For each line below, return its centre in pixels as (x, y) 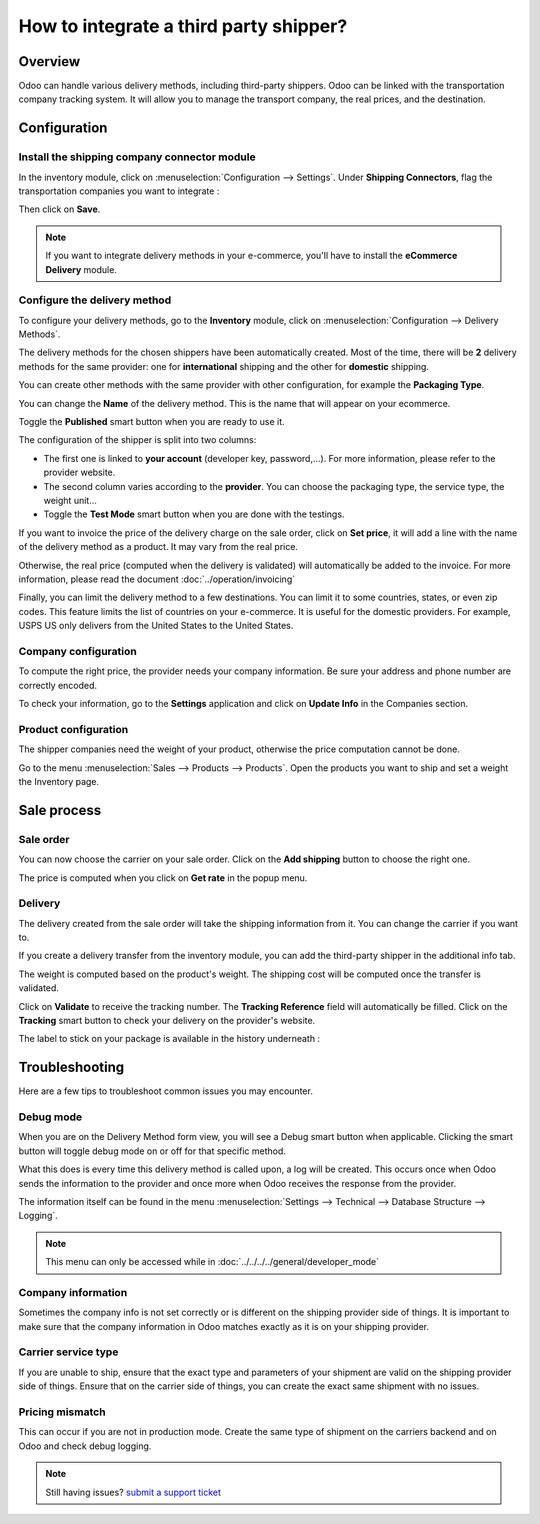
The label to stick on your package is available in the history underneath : (169, 1039)
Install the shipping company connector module (137, 157)
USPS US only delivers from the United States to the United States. (156, 626)
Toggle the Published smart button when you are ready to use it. (151, 422)
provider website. (79, 472)
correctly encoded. (58, 685)
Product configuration (73, 729)
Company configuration (77, 651)
